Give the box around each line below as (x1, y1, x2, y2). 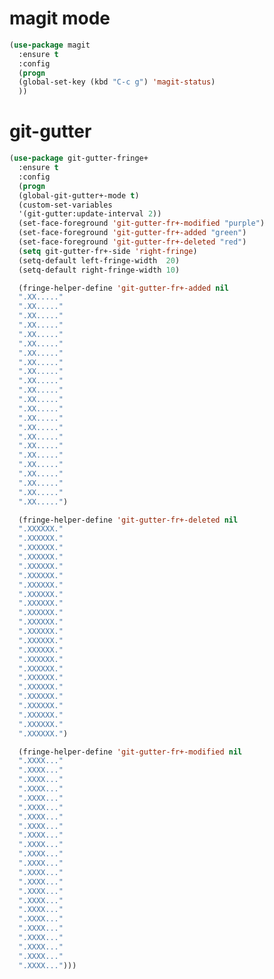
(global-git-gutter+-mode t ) (18, 190, 140, 201)
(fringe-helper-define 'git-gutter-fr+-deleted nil (18, 515, 239, 525)
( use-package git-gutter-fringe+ (9, 153, 149, 164)
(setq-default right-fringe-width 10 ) (18, 265, 181, 275)
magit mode (9, 7, 111, 30)
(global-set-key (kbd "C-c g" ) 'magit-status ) (18, 77, 216, 87)
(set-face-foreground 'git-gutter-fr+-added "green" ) (18, 228, 247, 238)
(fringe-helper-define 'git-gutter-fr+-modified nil (18, 747, 243, 757)
